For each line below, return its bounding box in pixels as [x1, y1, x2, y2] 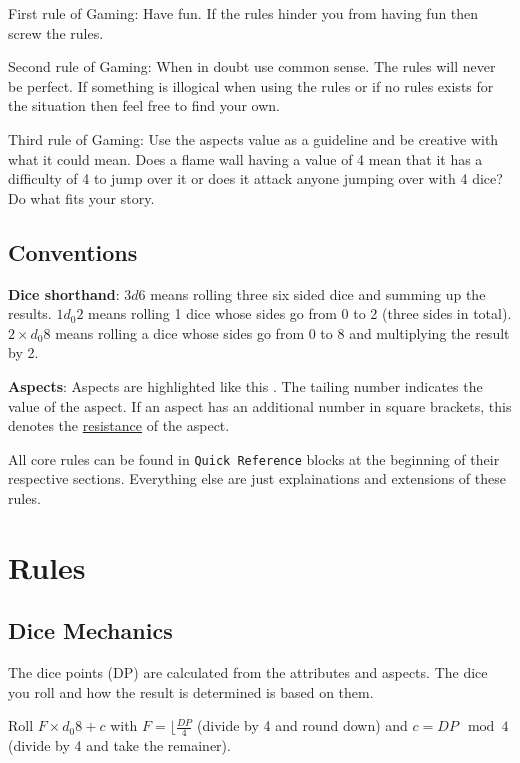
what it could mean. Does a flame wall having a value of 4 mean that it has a [8, 148, 483, 169]
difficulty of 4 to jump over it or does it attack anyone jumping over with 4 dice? [8, 168, 503, 189]
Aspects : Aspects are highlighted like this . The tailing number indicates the [8, 375, 483, 396]
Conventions [8, 236, 138, 267]
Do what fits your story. [8, 187, 155, 208]
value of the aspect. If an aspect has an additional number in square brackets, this [8, 395, 512, 416]
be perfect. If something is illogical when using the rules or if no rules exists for [8, 75, 494, 96]
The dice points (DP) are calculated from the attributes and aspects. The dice [8, 662, 488, 683]
